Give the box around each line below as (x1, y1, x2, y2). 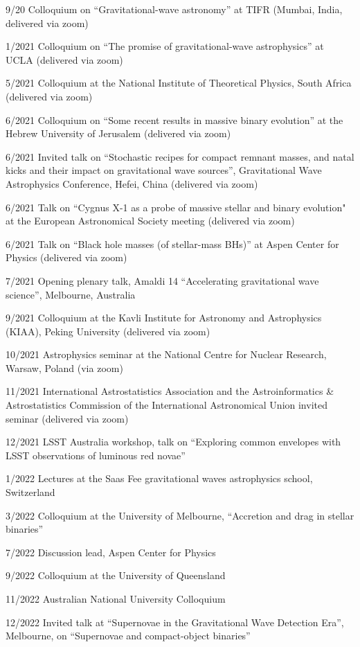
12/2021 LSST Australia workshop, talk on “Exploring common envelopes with (6, 434, 341, 449)
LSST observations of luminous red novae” (6, 447, 186, 462)
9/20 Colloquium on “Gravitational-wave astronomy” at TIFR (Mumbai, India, (6, 2, 343, 16)
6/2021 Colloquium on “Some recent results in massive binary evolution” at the (6, 112, 343, 127)
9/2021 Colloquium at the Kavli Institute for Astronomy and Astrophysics (6, 310, 322, 325)
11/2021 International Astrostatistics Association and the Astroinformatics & (6, 384, 334, 398)
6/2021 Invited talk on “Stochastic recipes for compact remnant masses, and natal (6, 149, 354, 163)
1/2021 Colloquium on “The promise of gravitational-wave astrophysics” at (6, 39, 324, 53)
